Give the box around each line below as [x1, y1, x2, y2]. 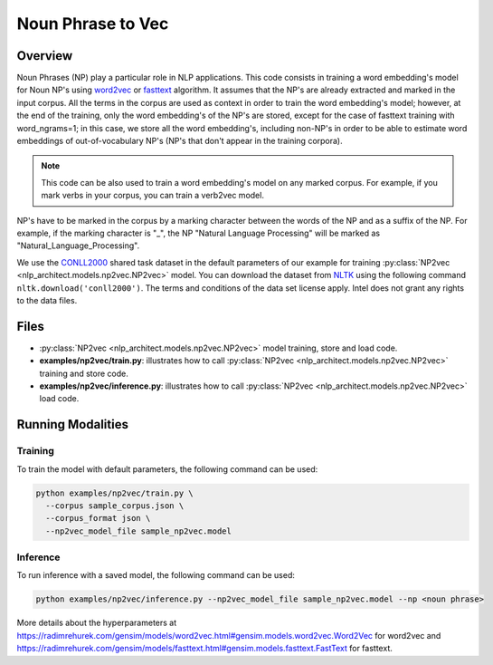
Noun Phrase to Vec [16, 14, 169, 34]
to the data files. [16, 294, 78, 305]
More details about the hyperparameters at [16, 617, 177, 629]
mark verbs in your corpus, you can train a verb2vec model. [41, 190, 264, 201]
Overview [16, 48, 73, 63]
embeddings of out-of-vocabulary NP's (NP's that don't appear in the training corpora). [16, 136, 343, 147]
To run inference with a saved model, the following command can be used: [16, 570, 296, 581]
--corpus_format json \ [45, 513, 151, 524]
